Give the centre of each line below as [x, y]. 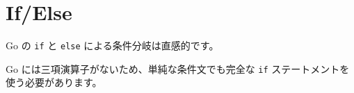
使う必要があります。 [54, 82]
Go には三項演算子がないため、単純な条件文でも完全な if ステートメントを [178, 68]
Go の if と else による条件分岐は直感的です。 [112, 45]
